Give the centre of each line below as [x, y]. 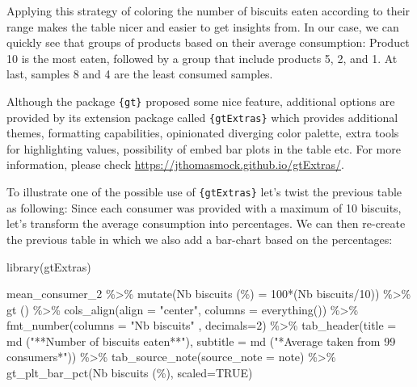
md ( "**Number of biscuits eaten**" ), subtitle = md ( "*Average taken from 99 [201, 341]
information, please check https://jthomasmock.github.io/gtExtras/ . [175, 164]
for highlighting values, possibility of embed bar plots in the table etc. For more [204, 148]
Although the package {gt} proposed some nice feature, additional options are [201, 101]
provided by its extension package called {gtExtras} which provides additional [202, 117]
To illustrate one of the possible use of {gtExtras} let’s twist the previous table [204, 192]
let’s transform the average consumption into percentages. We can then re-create [206, 223]
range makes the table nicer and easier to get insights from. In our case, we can [203, 26]
